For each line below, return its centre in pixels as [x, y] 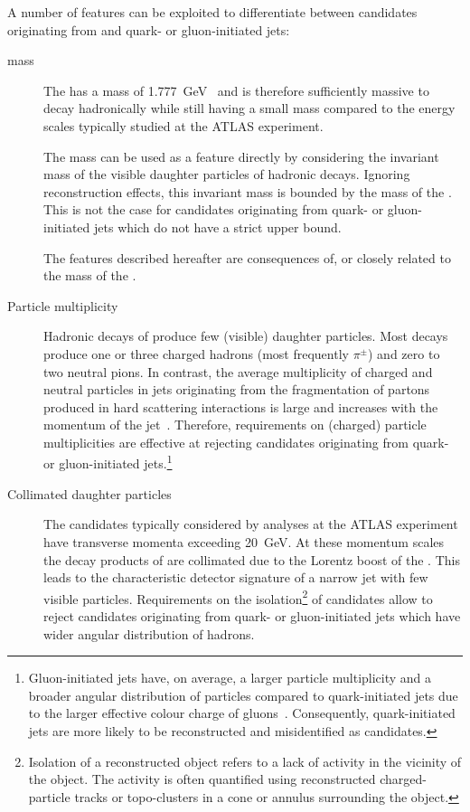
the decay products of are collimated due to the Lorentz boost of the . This [252, 559]
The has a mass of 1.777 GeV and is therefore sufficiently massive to [236, 90]
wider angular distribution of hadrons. [149, 633]
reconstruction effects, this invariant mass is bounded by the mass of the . [248, 191]
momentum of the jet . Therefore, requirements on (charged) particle [235, 425]
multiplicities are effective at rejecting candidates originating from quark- [246, 442]
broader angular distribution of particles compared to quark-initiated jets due [243, 695]
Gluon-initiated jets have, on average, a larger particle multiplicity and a [230, 678]
